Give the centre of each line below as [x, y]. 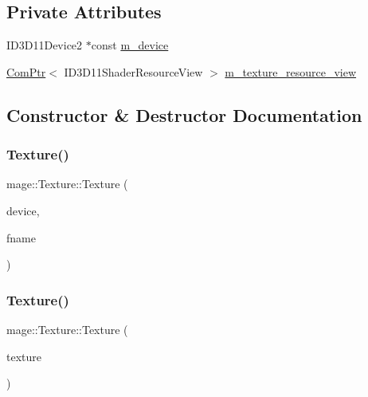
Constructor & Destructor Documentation [184, 114]
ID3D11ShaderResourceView [133, 71]
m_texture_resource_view [291, 71]
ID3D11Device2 [45, 45]
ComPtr [26, 71]
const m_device [130, 45]
